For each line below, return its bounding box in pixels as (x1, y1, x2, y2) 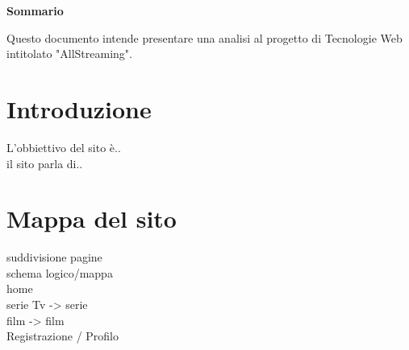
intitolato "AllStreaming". (6, 45, 132, 62)
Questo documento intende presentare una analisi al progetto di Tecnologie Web (6, 29, 403, 46)
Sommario (6, 2, 64, 19)
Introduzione (6, 92, 152, 125)
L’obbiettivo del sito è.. (6, 138, 121, 155)
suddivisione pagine (6, 249, 102, 266)
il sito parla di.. (6, 154, 83, 171)
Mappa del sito (6, 202, 177, 235)
